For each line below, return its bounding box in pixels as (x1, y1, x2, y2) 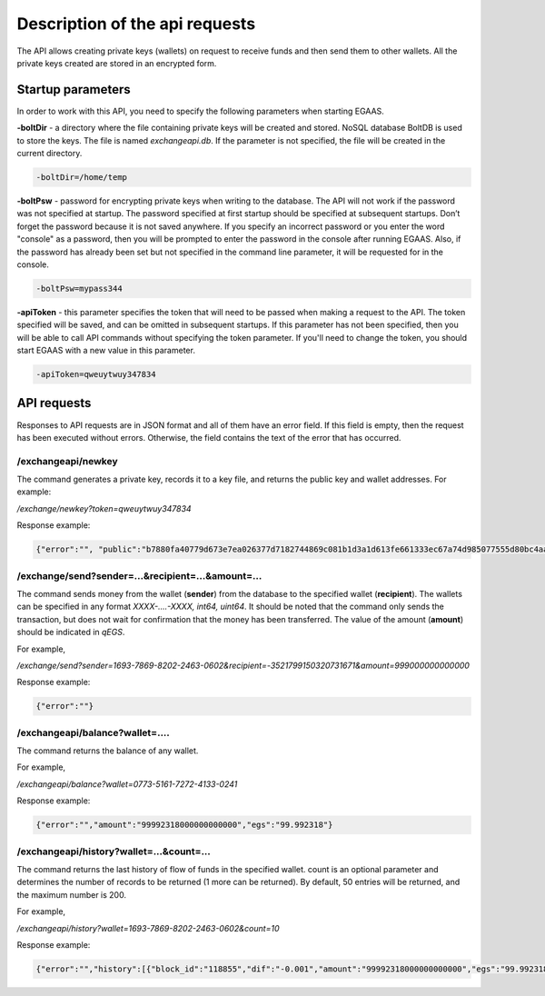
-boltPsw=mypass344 (35, 283, 123, 294)
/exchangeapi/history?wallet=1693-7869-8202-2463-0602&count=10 (16, 922, 280, 933)
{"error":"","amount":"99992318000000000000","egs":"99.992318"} (35, 820, 333, 831)
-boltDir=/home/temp (35, 173, 127, 182)
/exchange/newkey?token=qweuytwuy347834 (16, 503, 192, 513)
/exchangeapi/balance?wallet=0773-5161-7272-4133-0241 (16, 778, 238, 790)
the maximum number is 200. (16, 889, 127, 900)
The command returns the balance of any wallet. (16, 745, 199, 756)
